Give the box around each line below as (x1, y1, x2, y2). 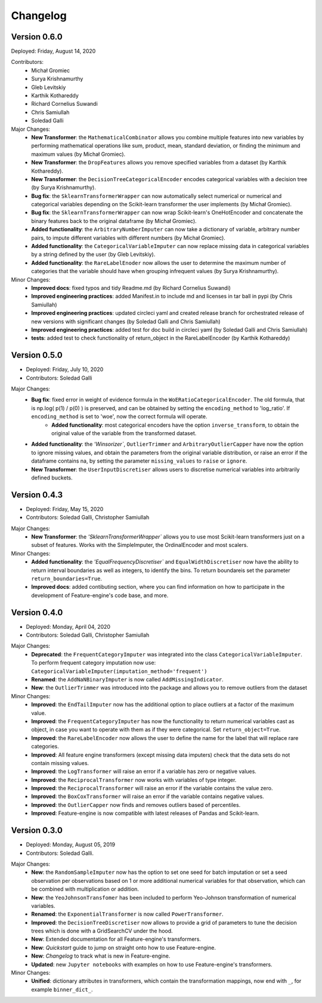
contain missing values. (31, 759, 89, 766)
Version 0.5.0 (11, 350, 63, 360)
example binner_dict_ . (31, 986, 93, 993)
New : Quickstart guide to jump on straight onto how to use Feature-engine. (31, 944, 216, 951)
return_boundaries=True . (31, 574, 103, 582)
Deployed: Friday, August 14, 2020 (11, 48, 96, 55)
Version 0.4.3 (11, 490, 63, 500)
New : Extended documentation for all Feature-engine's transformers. (31, 935, 201, 943)
